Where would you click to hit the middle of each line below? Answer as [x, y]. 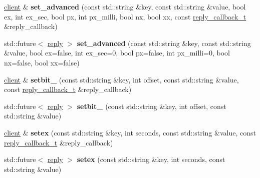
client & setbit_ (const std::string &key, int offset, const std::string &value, [121, 79]
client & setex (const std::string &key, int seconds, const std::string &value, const [130, 132]
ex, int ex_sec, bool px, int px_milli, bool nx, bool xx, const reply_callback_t [125, 16]
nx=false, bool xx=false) [42, 62]
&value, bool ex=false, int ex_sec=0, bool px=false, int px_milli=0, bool [117, 53]
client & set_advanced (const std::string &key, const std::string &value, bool [125, 6]
